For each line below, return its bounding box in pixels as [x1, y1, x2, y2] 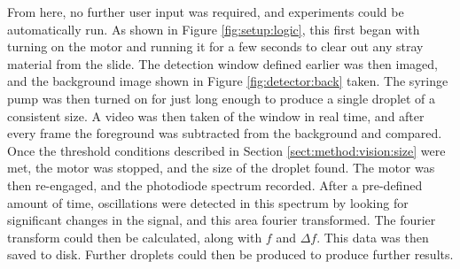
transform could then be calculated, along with [7, 227, 262, 246]
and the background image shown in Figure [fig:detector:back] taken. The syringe [7, 72, 448, 90]
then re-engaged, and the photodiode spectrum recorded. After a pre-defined [7, 175, 423, 194]
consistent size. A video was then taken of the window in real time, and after [7, 106, 425, 125]
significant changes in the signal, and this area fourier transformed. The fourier [7, 211, 436, 229]
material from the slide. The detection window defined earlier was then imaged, [7, 54, 439, 73]
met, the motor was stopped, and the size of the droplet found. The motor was [7, 158, 435, 177]
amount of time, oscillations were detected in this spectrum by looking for [7, 193, 409, 211]
